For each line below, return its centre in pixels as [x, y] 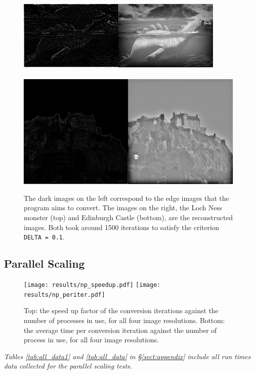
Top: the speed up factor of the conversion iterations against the [121, 310]
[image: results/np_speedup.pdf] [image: [92, 285]
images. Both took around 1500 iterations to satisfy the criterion [122, 227]
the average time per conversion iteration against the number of [120, 330]
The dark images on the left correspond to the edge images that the [127, 198]
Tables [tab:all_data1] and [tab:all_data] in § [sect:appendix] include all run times [127, 356]
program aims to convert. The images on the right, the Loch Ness [123, 208]
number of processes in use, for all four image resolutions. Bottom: [124, 320]
